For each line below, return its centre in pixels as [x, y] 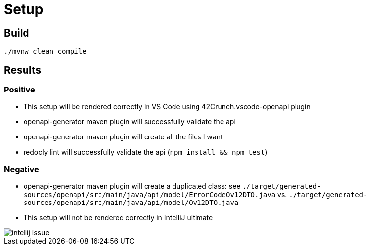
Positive [20, 90]
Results [23, 70]
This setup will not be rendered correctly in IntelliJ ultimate [118, 218]
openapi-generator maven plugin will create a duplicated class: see [132, 186]
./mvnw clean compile [45, 52]
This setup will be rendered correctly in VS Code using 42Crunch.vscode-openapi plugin [167, 107]
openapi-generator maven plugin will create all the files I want [123, 137]
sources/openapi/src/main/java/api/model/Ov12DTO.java [131, 203]
